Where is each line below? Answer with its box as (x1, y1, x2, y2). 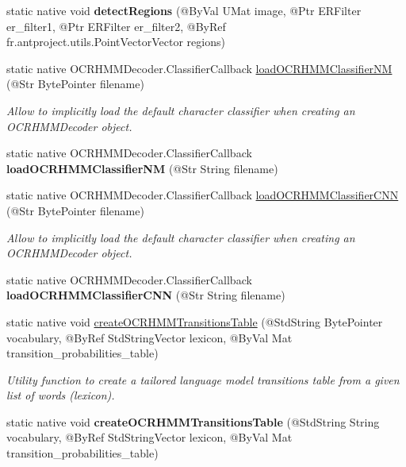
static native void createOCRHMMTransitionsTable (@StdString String (6, 413, 380, 430)
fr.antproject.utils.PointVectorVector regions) (6, 33, 225, 50)
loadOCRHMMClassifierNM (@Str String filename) (6, 160, 278, 176)
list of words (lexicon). (6, 387, 115, 403)
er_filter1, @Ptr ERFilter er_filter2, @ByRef (6, 17, 226, 34)
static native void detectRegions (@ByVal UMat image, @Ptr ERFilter (6, 2, 362, 18)
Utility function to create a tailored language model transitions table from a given (6, 371, 400, 388)
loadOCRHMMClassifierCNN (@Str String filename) (6, 287, 285, 303)
